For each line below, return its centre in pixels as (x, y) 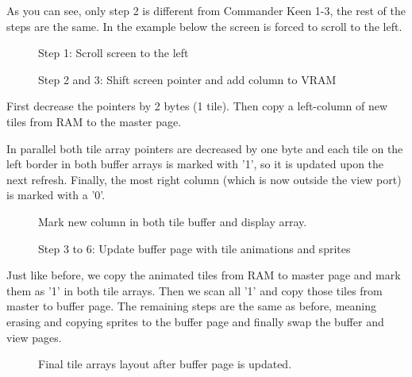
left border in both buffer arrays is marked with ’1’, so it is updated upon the (195, 164)
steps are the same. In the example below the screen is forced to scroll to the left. (204, 26)
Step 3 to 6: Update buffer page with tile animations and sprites (194, 248)
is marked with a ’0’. (56, 195)
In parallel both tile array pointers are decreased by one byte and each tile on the (205, 148)
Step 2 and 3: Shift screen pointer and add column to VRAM (187, 79)
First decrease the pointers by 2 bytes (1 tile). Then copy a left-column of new (197, 106)
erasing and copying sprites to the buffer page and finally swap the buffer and (195, 321)
